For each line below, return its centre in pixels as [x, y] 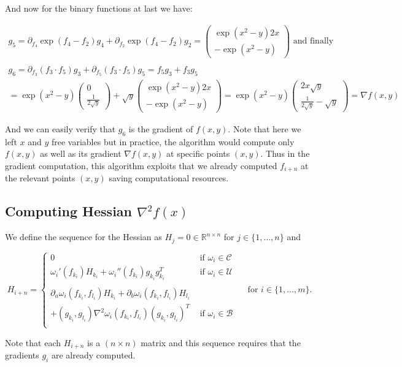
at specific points [198, 153]
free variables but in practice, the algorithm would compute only [173, 141]
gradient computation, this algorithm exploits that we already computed [141, 165]
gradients [22, 355]
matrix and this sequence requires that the [221, 342]
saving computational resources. [169, 178]
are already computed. [93, 355]
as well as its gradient [81, 153]
